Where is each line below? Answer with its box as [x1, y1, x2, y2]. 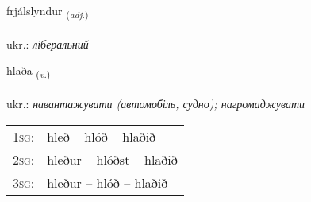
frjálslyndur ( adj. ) [6, 2, 89, 21]
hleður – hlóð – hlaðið [47, 173, 168, 192]
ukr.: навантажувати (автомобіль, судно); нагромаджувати [6, 95, 305, 112]
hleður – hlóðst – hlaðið [47, 150, 178, 169]
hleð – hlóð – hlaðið [47, 126, 156, 146]
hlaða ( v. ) [6, 62, 51, 81]
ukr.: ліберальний [6, 35, 89, 52]
